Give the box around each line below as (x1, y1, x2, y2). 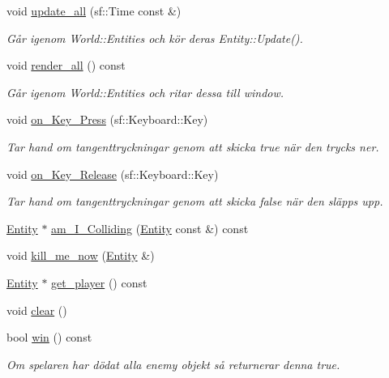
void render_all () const (6, 57, 126, 74)
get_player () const (51, 274, 147, 291)
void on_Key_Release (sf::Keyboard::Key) (6, 165, 219, 182)
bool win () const (6, 329, 92, 346)
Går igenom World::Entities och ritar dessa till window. (6, 83, 284, 100)
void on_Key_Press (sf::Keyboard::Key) (6, 111, 208, 128)
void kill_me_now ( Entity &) (6, 247, 155, 264)
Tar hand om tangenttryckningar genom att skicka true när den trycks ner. (6, 138, 379, 155)
